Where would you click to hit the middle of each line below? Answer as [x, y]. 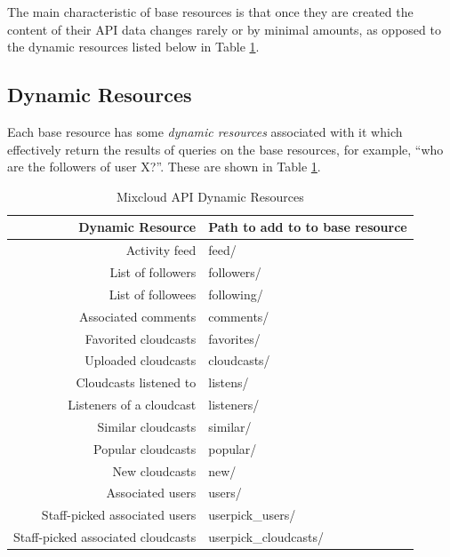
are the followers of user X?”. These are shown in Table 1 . [164, 167]
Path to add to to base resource [308, 227]
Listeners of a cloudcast [132, 405]
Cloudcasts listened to [136, 382]
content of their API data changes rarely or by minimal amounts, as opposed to [224, 29]
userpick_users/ [252, 515]
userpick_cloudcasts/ [266, 537]
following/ [236, 294]
